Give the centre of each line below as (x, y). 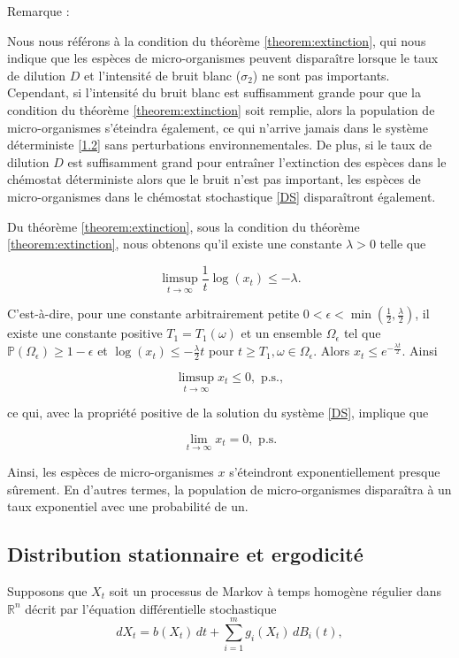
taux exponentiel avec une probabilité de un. (128, 506)
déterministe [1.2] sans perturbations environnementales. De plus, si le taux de (220, 145)
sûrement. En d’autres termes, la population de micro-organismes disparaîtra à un (229, 489)
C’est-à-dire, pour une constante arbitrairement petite (153, 314)
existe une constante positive (85, 333)
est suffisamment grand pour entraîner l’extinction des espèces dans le (257, 161)
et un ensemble (281, 333)
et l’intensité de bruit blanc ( (163, 75)
